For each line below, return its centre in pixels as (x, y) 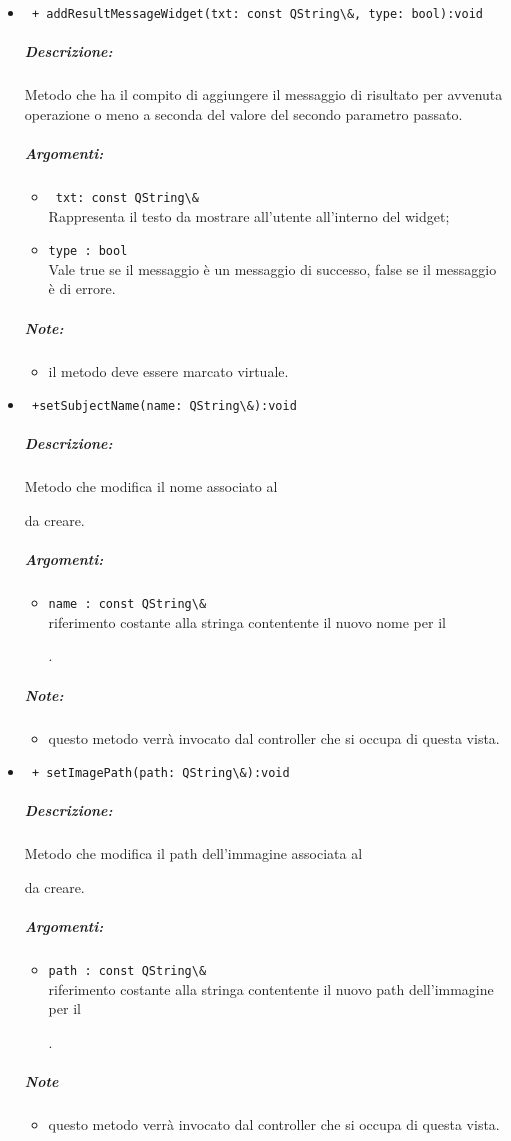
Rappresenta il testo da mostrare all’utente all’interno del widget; (249, 215)
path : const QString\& (127, 971)
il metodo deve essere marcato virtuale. (168, 370)
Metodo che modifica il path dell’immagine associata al (193, 853)
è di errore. (82, 288)
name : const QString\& (127, 604)
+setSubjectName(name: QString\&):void (164, 406)
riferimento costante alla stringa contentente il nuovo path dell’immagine (271, 988)
